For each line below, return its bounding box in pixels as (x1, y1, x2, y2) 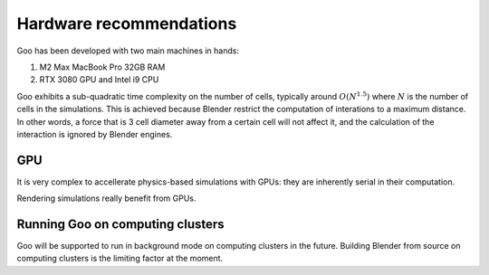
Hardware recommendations (16, 14, 237, 33)
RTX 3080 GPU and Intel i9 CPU (39, 74, 159, 85)
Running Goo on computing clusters (16, 217, 225, 232)
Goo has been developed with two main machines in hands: (16, 45, 240, 56)
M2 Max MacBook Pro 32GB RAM (39, 62, 166, 72)
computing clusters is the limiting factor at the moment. (16, 253, 224, 264)
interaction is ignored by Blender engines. (16, 128, 173, 139)
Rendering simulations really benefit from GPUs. (16, 193, 197, 204)
